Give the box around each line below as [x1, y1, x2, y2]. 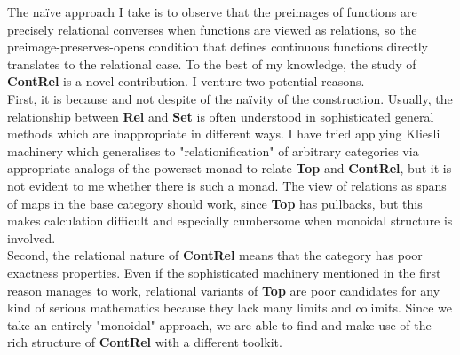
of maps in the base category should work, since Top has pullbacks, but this [7, 193, 423, 212]
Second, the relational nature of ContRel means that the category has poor [7, 246, 423, 264]
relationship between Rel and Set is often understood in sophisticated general [7, 106, 434, 125]
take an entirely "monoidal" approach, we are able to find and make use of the [7, 315, 432, 334]
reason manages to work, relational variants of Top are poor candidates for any [7, 280, 440, 299]
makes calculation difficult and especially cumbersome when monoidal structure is [7, 211, 453, 230]
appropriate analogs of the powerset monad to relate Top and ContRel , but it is [7, 159, 452, 177]
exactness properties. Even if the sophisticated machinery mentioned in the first [7, 263, 441, 281]
